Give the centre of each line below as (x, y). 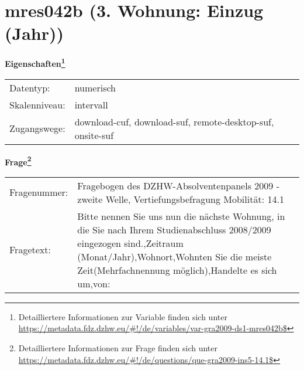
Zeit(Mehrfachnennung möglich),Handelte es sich (177, 270)
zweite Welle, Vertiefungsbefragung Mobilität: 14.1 (181, 199)
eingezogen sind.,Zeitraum (130, 243)
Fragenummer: (39, 192)
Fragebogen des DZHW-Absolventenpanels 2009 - (178, 185)
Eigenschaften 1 (35, 62)
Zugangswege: (37, 128)
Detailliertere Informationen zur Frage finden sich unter (118, 348)
